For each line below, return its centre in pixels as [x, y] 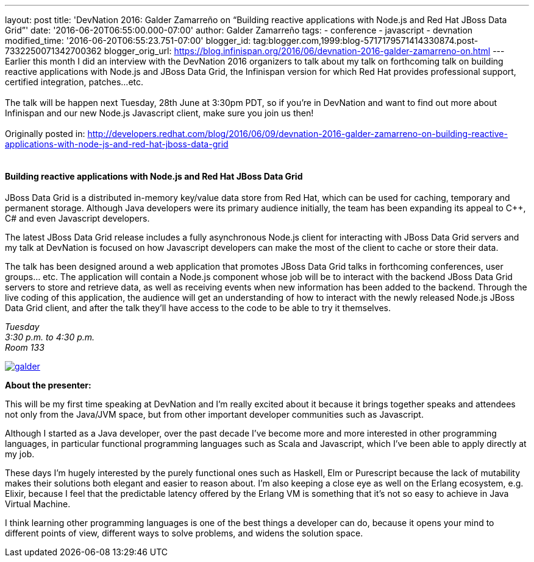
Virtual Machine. [38, 504]
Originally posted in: [45, 134]
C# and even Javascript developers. [77, 219]
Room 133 [25, 348]
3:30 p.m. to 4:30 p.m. [50, 337]
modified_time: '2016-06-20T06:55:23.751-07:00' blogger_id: [128, 40]
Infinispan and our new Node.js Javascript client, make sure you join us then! [159, 113]
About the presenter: [48, 385]
